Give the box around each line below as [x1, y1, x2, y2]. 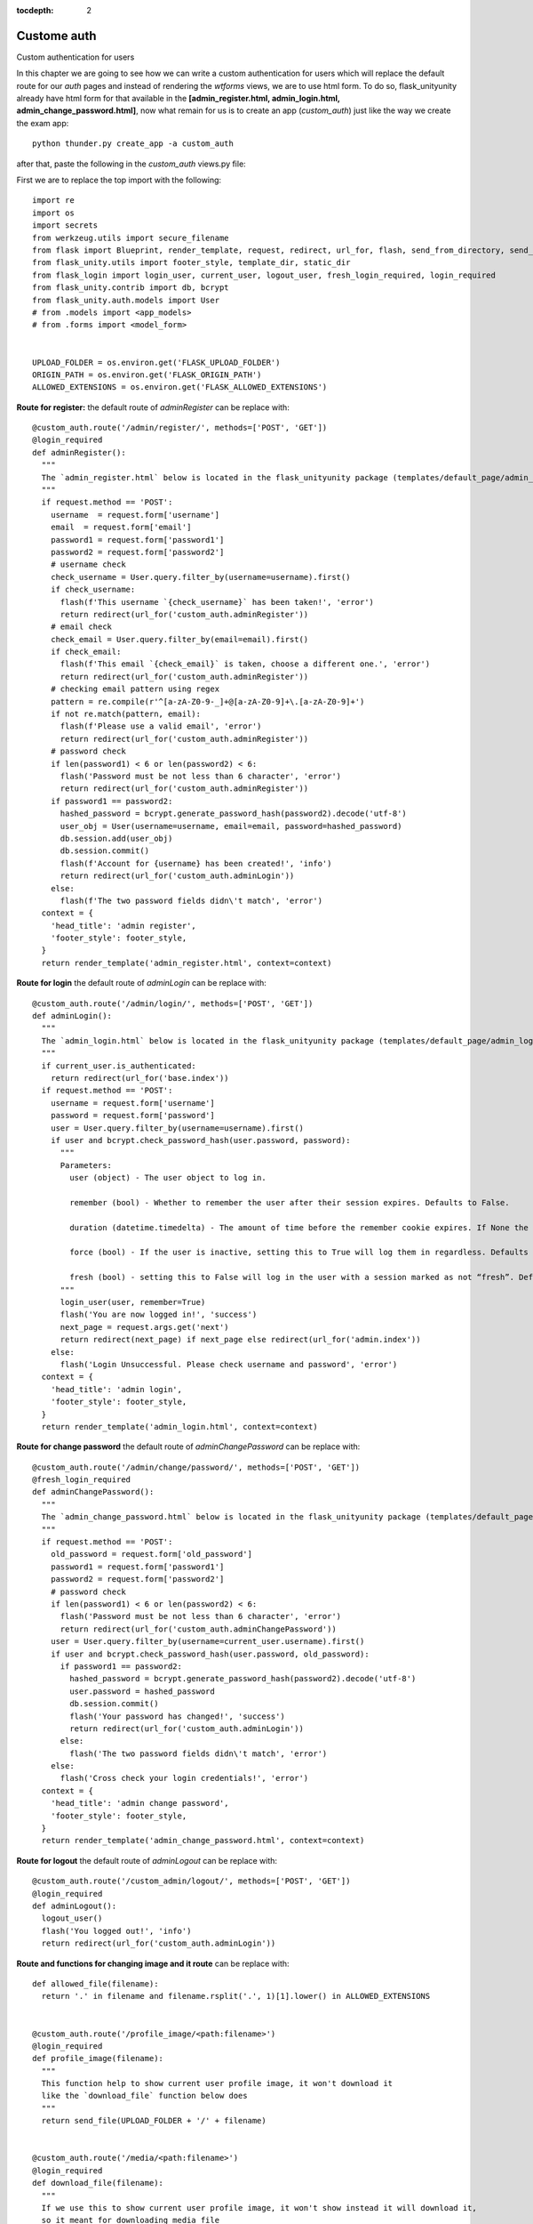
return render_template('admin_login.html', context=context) [41, 1422, 319, 1431]
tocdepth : [16, 5, 54, 15]
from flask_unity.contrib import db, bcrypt [32, 283, 230, 293]
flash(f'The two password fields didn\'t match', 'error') [60, 895, 323, 906]
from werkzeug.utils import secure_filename [32, 232, 230, 243]
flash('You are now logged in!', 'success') [60, 1309, 258, 1320]
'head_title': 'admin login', [50, 1384, 182, 1394]
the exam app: [16, 117, 69, 128]
